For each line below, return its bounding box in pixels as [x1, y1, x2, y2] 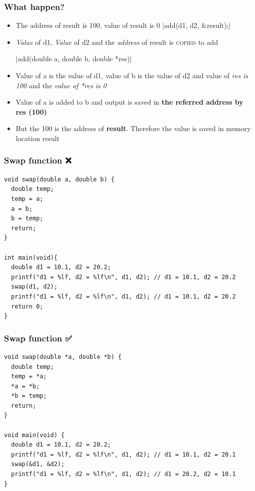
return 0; [11, 303, 43, 310]
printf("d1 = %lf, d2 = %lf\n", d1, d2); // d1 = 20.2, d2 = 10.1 [11, 471, 236, 478]
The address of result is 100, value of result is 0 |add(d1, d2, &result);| [15, 20, 231, 30]
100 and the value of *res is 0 [15, 80, 107, 90]
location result [15, 133, 60, 143]
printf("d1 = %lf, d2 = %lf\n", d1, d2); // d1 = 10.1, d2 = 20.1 [11, 451, 236, 458]
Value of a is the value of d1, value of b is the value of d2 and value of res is [15, 70, 248, 80]
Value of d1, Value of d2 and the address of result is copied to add [15, 36, 218, 47]
